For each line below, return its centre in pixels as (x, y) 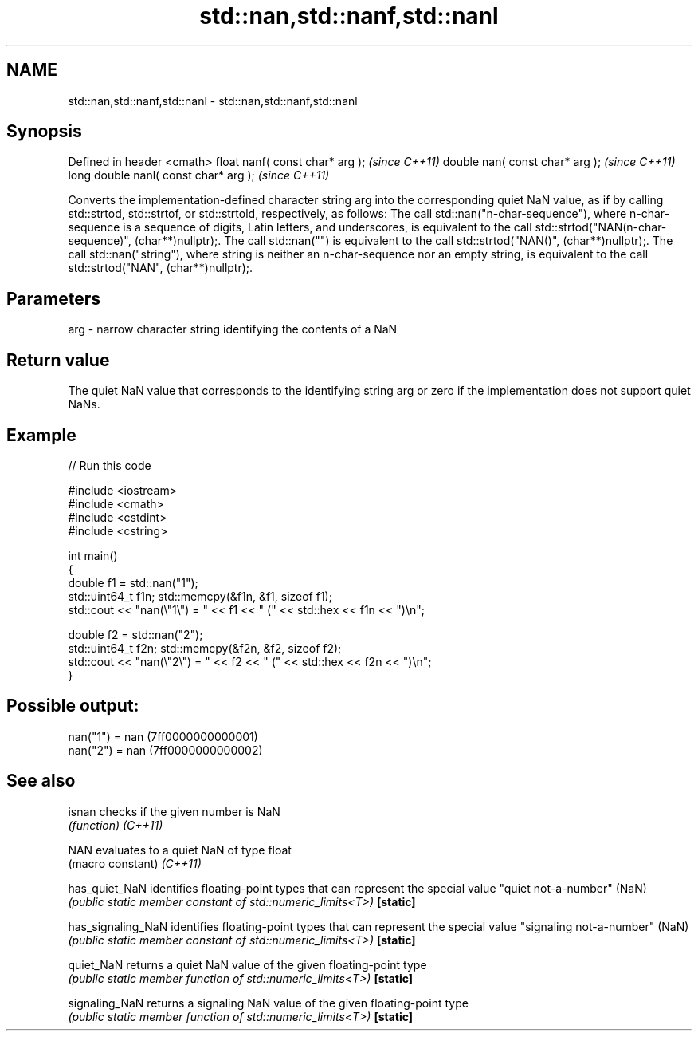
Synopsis (44, 132)
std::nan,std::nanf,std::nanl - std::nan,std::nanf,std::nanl (213, 101)
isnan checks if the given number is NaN (174, 811)
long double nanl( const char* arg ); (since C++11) (199, 175)
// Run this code (110, 465)
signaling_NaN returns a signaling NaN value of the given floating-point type (268, 1003)
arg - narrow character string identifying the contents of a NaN (233, 329)
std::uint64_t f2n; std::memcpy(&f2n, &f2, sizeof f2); (205, 648)
